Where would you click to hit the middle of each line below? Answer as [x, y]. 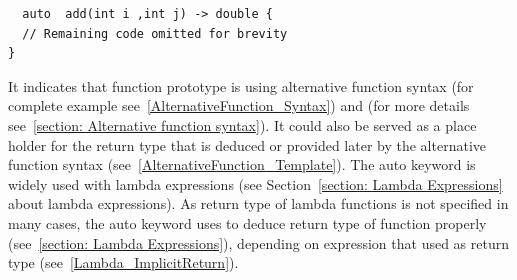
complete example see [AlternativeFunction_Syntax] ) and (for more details [239, 105]
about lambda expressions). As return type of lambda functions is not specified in [258, 203]
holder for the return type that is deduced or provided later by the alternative [247, 144]
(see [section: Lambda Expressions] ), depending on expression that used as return [258, 242]
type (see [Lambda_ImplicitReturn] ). [123, 262]
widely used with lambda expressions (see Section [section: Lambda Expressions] [255, 183]
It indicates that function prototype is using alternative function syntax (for [241, 85]
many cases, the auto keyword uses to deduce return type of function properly [247, 222]
